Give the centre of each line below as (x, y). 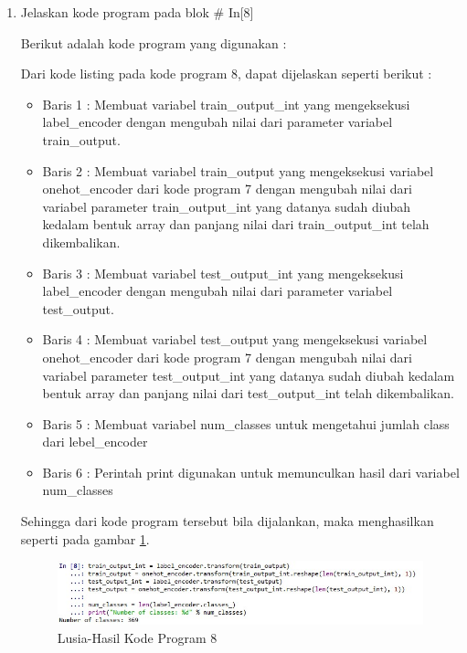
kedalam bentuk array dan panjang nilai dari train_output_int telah (236, 224)
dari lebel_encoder (95, 442)
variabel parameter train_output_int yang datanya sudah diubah (227, 206)
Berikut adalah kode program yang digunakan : (154, 42)
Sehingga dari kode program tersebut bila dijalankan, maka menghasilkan (227, 521)
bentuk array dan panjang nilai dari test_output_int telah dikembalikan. (248, 393)
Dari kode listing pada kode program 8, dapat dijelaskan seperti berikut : (226, 74)
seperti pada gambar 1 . (85, 538)
